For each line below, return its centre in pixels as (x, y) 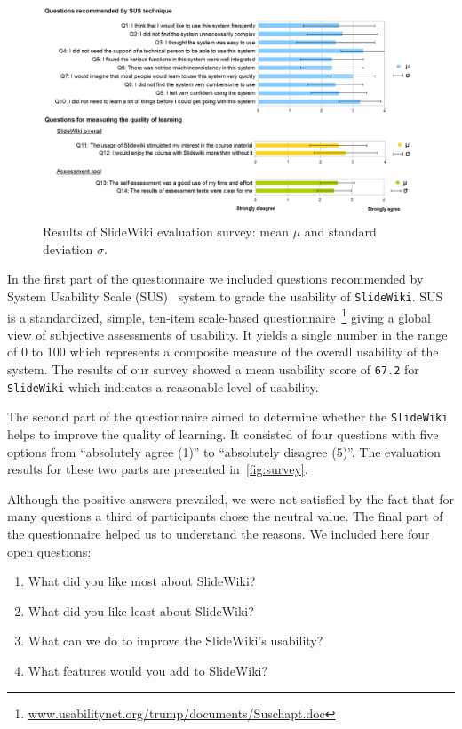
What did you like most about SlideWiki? (142, 581)
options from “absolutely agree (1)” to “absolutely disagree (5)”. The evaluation (224, 451)
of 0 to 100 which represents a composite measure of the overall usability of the (223, 352)
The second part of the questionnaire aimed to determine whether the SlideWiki (228, 417)
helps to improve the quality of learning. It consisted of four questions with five (223, 433)
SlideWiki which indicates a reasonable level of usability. (163, 386)
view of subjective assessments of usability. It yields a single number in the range (227, 334)
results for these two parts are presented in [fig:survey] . (158, 469)
